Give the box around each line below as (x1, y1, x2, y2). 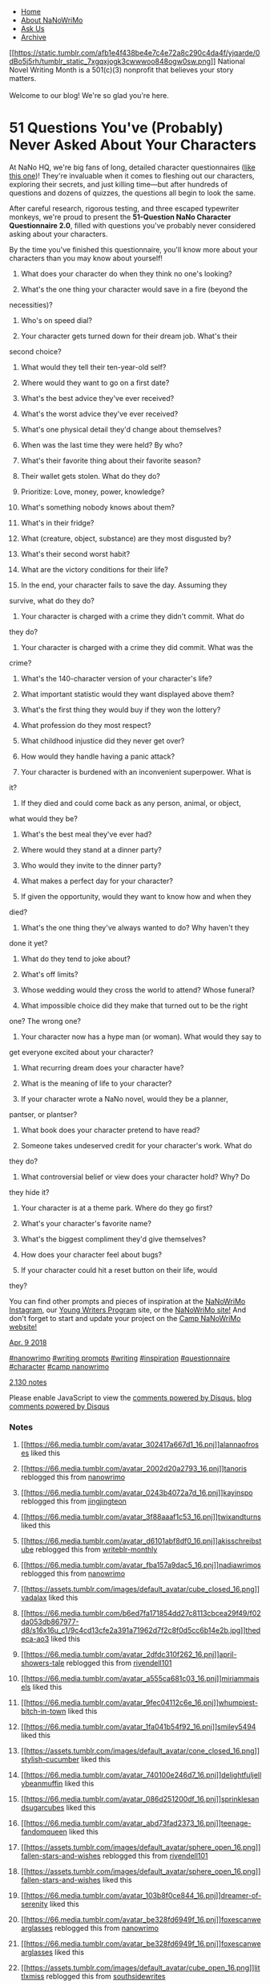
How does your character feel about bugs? (20, 1250, 163, 1259)
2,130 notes (9, 1377, 47, 1387)
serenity (20, 1900, 48, 1909)
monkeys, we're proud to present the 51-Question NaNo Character (9, 212, 232, 222)
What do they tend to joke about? (20, 954, 131, 963)
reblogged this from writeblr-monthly (35, 1544, 158, 1554)
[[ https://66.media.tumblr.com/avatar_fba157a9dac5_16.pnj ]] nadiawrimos (20, 1561, 261, 1570)
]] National (210, 56, 245, 66)
